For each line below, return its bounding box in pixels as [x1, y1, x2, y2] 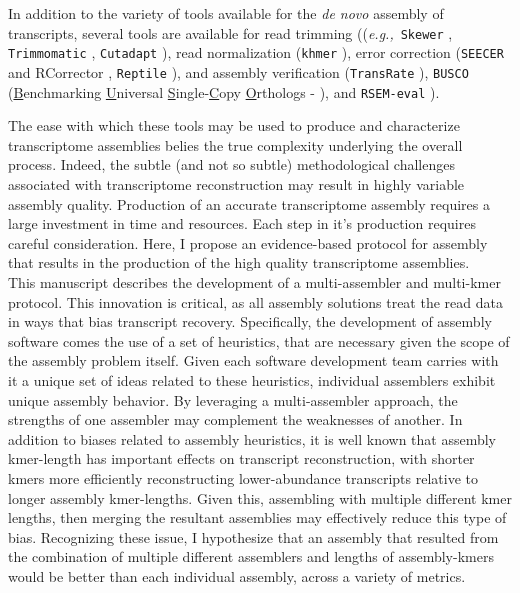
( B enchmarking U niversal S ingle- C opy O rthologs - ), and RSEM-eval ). [8, 81, 440, 102]
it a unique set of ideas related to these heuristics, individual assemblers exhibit [8, 369, 496, 390]
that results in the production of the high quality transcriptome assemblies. [8, 252, 470, 273]
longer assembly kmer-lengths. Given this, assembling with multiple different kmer [8, 487, 512, 508]
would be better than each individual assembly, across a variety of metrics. [8, 565, 466, 586]
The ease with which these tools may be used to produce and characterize [8, 115, 460, 136]
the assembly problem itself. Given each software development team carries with [8, 350, 499, 371]
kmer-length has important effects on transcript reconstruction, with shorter [8, 448, 475, 469]
